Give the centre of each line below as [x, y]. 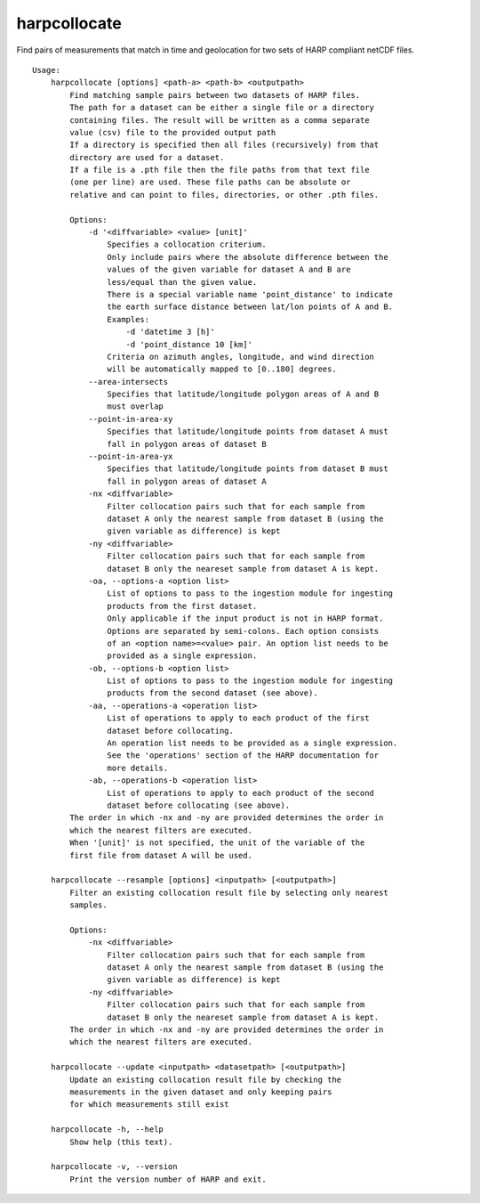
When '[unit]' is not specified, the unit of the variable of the [217, 843]
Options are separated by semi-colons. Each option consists [243, 631]
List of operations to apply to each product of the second [241, 793]
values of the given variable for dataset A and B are [229, 270]
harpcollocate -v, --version [114, 1167]
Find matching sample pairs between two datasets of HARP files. [215, 95]
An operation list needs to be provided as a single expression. [252, 743]
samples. [88, 905]
